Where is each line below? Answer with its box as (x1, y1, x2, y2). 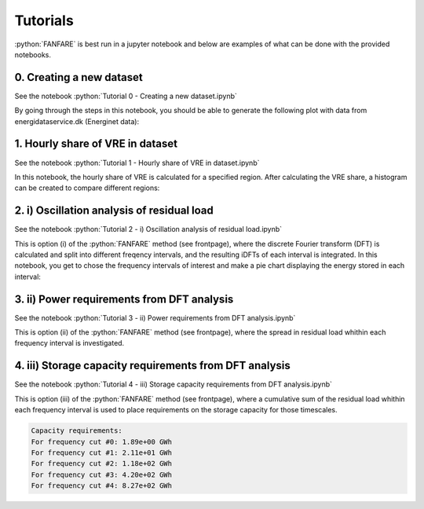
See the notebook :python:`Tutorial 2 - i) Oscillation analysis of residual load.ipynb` (14, 225, 283, 234)
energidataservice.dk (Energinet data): (14, 116, 140, 126)
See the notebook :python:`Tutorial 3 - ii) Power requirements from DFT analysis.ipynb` (14, 313, 296, 322)
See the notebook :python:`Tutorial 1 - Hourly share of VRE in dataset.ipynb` (14, 158, 260, 167)
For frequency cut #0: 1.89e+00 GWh (31, 437, 173, 446)
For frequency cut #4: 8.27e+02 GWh (31, 482, 173, 490)
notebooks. (14, 49, 51, 59)
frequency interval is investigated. (14, 339, 125, 348)
